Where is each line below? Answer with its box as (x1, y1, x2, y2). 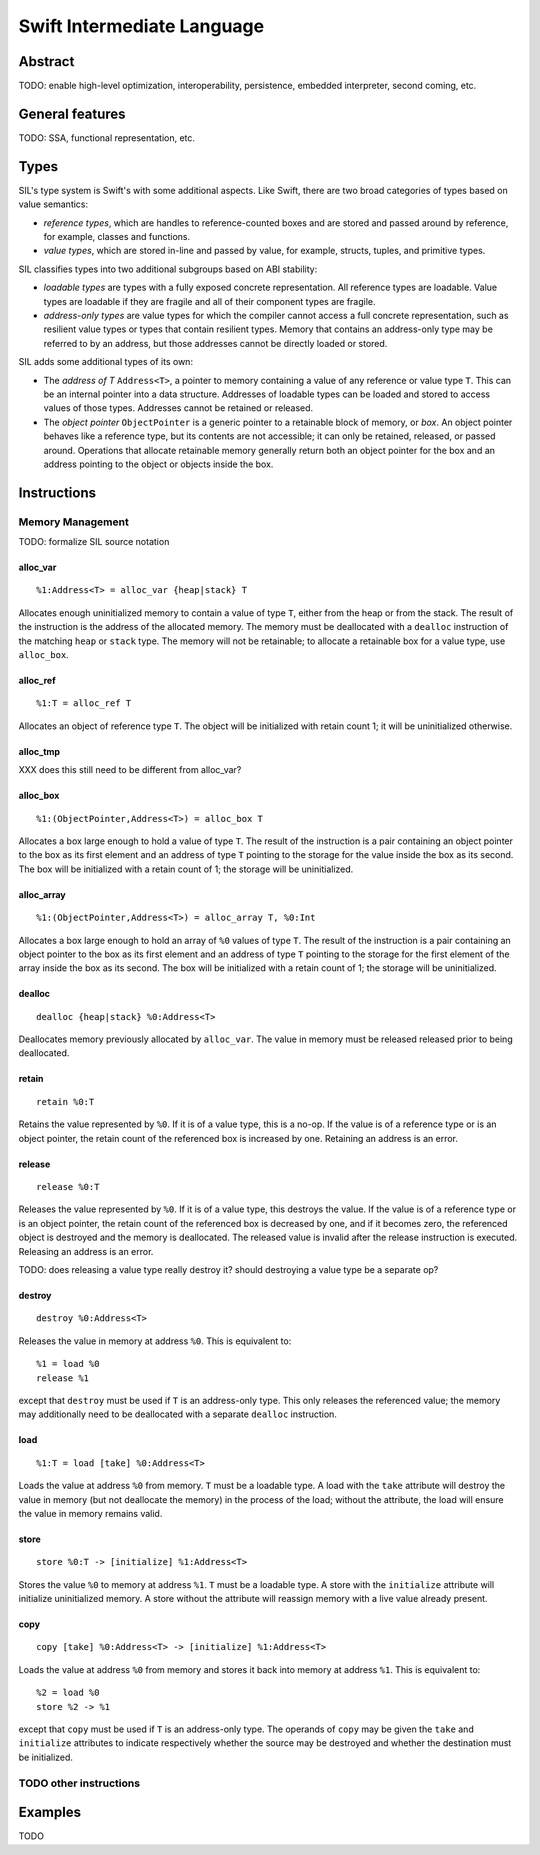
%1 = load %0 (36, 1358, 100, 1370)
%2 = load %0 (36, 1687, 100, 1699)
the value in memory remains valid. (18, 1507, 163, 1519)
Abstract (18, 53, 75, 70)
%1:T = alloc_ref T (36, 698, 132, 709)
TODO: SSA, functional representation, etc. (18, 131, 195, 144)
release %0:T (36, 1181, 100, 1193)
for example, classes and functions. (43, 231, 191, 243)
